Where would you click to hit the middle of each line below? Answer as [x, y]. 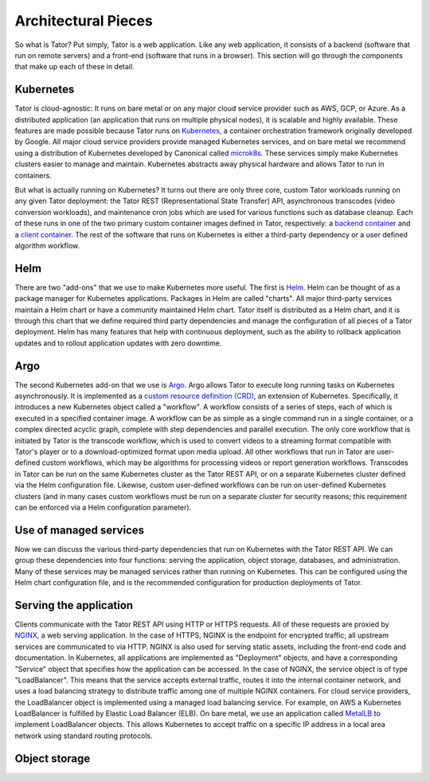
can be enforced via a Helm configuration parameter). [103, 507]
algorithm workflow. [47, 245]
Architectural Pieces [84, 21]
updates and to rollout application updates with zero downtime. [118, 343]
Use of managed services [80, 530]
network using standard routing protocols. [84, 736]
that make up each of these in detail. [74, 67]
